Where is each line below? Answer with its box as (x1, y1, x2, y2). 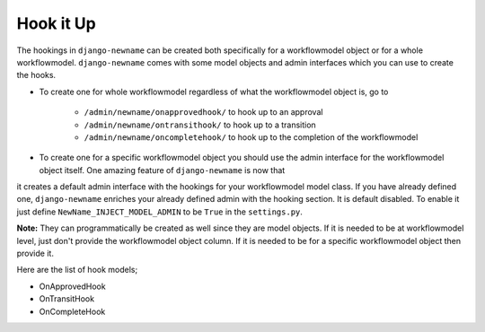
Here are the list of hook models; (16, 265, 138, 275)
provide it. (16, 248, 54, 259)
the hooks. (16, 70, 57, 81)
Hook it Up (16, 13, 96, 33)
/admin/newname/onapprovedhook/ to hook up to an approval (84, 107, 323, 118)
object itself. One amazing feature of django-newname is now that (39, 164, 286, 175)
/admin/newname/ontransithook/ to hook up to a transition (84, 119, 316, 130)
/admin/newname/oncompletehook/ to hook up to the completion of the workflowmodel (84, 131, 419, 143)
